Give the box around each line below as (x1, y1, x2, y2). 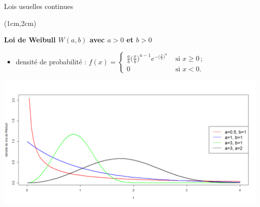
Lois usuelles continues (4, 1, 73, 11)
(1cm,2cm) (4, 17, 36, 28)
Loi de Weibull (4, 34, 56, 45)
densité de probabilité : (15, 56, 86, 66)
